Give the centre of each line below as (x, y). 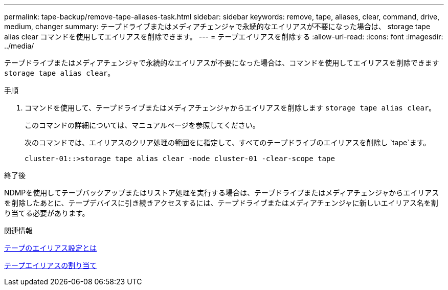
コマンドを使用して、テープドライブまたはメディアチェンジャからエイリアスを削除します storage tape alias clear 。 (230, 108)
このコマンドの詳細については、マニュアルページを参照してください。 (142, 125)
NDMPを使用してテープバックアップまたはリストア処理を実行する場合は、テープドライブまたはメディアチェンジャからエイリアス (222, 193)
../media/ (19, 46)
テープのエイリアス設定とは (51, 248)
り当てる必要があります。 (47, 213)
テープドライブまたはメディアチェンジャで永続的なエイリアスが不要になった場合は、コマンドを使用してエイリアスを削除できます (222, 63)
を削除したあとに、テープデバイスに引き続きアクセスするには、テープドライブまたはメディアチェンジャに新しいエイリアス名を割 (221, 203)
